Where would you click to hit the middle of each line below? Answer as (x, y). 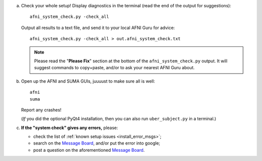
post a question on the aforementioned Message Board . (89, 150)
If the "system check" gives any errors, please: (70, 128)
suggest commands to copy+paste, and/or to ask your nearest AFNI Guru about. (115, 68)
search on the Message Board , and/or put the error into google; (97, 143)
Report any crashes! (41, 110)
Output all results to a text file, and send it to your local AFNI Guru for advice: (98, 28)
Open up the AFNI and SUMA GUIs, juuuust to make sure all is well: (88, 81)
